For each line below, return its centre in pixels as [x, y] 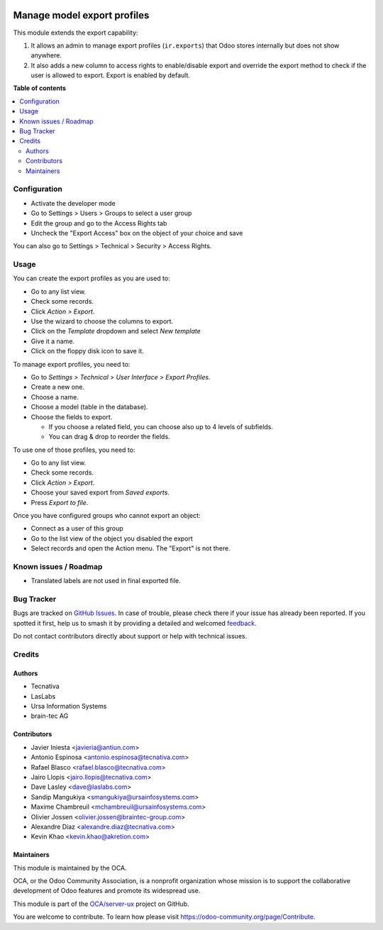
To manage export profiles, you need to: [72, 364]
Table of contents [40, 88]
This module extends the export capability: [76, 33]
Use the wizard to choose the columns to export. [102, 321]
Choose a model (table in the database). [89, 407]
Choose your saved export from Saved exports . [100, 492]
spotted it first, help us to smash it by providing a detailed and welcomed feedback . [135, 623]
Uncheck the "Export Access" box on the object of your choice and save [137, 233]
